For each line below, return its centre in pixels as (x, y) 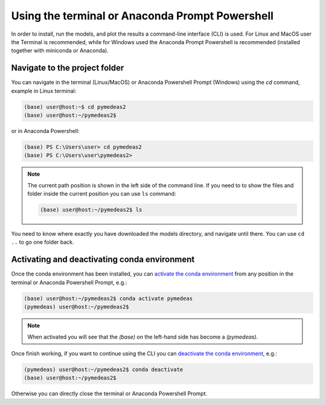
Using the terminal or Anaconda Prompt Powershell (142, 16)
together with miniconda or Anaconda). (60, 51)
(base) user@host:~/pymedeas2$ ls (91, 210)
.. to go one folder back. (43, 242)
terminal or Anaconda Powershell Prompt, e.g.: (69, 282)
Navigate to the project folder (68, 68)
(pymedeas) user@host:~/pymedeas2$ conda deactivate (104, 369)
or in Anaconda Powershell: (45, 131)
